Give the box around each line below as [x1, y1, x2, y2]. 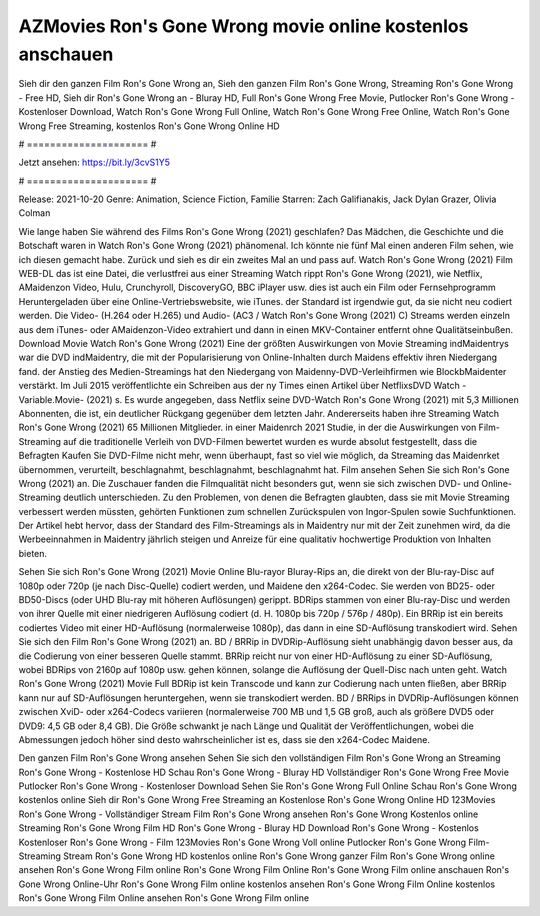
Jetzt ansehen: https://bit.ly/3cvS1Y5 [18, 156, 170, 169]
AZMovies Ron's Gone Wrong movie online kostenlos [18, 15, 469, 37]
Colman [18, 207, 51, 219]
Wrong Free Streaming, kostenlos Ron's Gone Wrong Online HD [18, 120, 280, 132]
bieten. [18, 547, 48, 559]
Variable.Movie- [18, 393, 85, 405]
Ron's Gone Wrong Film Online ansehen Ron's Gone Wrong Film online [18, 892, 310, 904]
